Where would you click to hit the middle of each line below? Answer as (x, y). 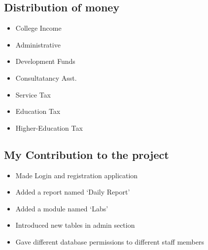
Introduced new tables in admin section (75, 225)
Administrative (38, 44)
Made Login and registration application (77, 175)
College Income (38, 28)
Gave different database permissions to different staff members (110, 241)
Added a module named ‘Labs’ (62, 208)
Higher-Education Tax (49, 127)
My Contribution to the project (87, 154)
